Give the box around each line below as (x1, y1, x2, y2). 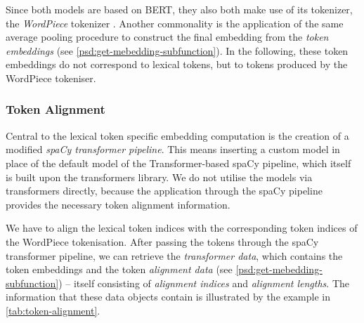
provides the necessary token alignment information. (6, 197, 230, 211)
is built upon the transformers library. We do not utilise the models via (6, 169, 313, 184)
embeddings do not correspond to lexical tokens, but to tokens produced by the (6, 57, 348, 72)
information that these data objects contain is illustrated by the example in (6, 289, 331, 304)
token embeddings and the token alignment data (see (6, 262, 233, 277)
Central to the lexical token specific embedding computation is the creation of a (6, 128, 349, 143)
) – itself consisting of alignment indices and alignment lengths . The (58, 275, 349, 290)
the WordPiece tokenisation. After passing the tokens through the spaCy (6, 234, 319, 249)
